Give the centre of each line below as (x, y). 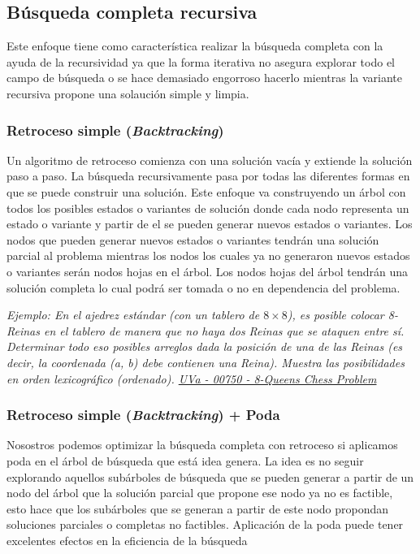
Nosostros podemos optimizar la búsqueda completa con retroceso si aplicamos (202, 445)
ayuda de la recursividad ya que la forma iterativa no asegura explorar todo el (201, 61)
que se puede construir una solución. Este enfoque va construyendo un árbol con (206, 191)
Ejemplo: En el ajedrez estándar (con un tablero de (133, 315)
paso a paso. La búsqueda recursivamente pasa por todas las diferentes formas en (208, 176)
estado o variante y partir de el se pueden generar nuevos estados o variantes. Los (210, 224)
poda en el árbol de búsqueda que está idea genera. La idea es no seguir (185, 460)
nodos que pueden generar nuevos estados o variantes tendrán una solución (193, 239)
